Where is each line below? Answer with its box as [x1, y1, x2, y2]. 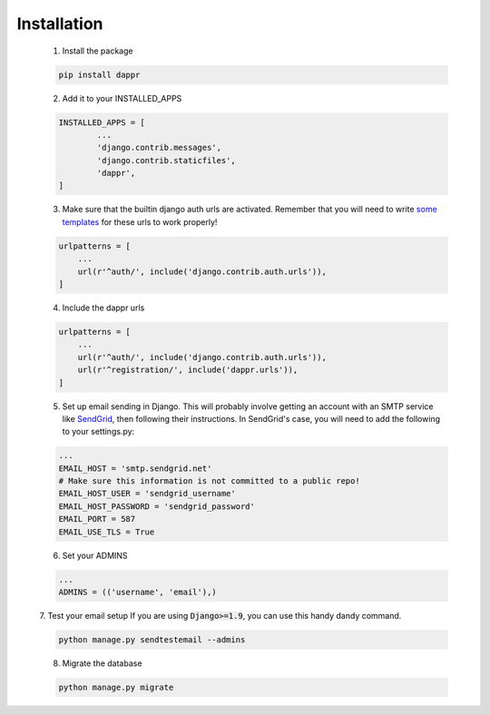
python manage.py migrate [58, 681, 174, 692]
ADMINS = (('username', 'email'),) [58, 586, 217, 597]
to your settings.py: [62, 426, 135, 437]
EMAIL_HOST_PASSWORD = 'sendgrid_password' [58, 501, 256, 512]
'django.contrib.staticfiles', [96, 155, 236, 165]
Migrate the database [62, 658, 142, 669]
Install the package [62, 45, 133, 56]
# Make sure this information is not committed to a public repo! [58, 476, 360, 486]
